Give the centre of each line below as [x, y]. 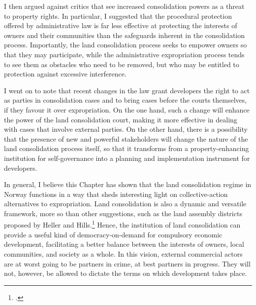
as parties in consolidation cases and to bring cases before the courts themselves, [126, 100]
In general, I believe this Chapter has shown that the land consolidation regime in [128, 184]
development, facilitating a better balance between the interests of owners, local [124, 244]
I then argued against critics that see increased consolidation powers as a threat [124, 6]
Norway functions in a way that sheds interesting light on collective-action [116, 194]
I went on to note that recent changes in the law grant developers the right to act [127, 90]
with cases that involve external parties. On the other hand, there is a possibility [126, 129]
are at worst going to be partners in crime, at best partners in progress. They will [127, 263]
